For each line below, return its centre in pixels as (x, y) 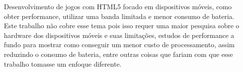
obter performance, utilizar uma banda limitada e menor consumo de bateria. (119, 16)
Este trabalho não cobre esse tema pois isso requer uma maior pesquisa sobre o (122, 26)
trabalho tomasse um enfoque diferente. (63, 63)
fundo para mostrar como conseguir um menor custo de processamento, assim (119, 45)
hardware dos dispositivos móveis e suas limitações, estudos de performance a (119, 35)
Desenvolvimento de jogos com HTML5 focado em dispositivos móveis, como (118, 6)
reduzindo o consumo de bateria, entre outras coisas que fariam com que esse (119, 54)
